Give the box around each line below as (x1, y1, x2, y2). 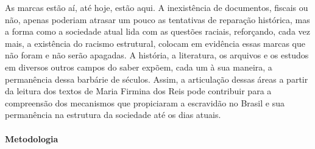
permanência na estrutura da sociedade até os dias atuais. (5, 108, 221, 121)
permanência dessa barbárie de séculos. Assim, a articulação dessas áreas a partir (5, 72, 308, 85)
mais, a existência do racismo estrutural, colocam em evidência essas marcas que (5, 36, 306, 49)
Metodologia (5, 132, 58, 145)
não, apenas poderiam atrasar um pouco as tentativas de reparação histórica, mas (5, 13, 310, 26)
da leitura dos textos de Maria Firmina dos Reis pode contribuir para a (5, 85, 272, 97)
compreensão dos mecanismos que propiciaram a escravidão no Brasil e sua (5, 96, 285, 109)
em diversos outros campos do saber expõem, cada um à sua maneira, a (5, 60, 272, 73)
